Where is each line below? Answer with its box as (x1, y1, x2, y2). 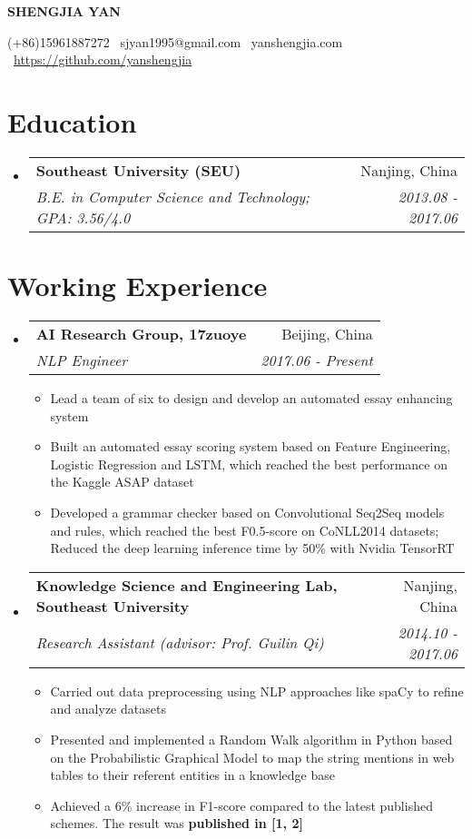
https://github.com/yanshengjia (14, 50, 192, 69)
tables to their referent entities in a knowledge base (50, 765, 335, 785)
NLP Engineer (35, 350, 128, 371)
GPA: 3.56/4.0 (35, 206, 131, 228)
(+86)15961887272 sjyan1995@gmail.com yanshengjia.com (7, 32, 343, 51)
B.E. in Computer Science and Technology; (35, 185, 310, 207)
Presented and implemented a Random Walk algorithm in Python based (50, 729, 453, 748)
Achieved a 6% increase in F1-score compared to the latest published (50, 795, 433, 814)
